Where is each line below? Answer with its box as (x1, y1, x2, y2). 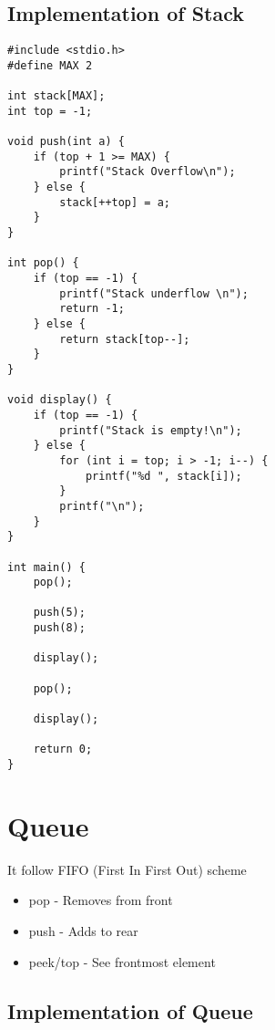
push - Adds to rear (28, 921, 138, 941)
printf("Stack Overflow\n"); (59, 165, 236, 179)
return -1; (59, 302, 125, 316)
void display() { (7, 393, 112, 407)
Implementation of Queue (7, 996, 253, 1025)
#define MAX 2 (7, 58, 93, 72)
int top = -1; (7, 104, 93, 118)
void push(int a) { (7, 135, 125, 149)
